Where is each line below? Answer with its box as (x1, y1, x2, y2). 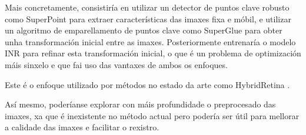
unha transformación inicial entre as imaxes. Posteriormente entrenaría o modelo (5, 35, 296, 48)
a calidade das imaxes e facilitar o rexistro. (5, 121, 159, 133)
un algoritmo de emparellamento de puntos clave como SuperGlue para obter (5, 24, 282, 36)
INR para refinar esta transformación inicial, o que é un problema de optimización (5, 47, 301, 59)
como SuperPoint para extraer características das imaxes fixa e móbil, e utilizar (5, 12, 291, 25)
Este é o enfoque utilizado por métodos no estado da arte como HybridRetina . (5, 78, 290, 90)
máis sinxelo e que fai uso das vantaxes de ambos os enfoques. (5, 58, 228, 70)
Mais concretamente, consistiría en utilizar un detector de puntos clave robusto (5, 1, 290, 13)
